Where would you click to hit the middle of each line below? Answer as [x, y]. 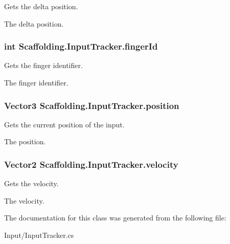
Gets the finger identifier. [43, 65]
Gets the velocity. [31, 183]
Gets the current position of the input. [64, 124]
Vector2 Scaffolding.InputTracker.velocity [91, 164]
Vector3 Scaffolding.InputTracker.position [92, 105]
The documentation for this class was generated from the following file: [115, 218]
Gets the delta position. [41, 6]
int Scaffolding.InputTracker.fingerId [81, 46]
